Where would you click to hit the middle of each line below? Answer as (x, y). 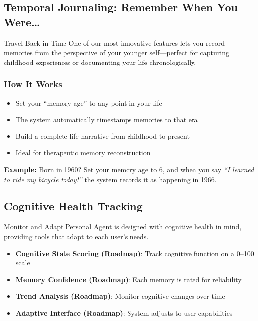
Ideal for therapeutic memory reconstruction (83, 153)
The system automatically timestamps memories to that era (107, 119)
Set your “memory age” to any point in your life (89, 102)
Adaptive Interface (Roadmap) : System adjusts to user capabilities (124, 312)
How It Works (33, 84)
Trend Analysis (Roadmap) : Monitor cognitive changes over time (120, 296)
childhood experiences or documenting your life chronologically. (100, 62)
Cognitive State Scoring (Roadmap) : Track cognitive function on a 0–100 (135, 253)
